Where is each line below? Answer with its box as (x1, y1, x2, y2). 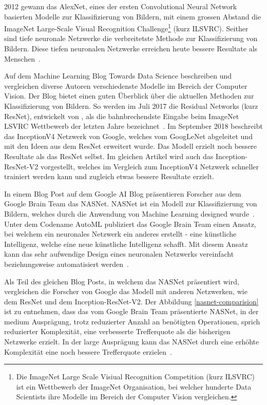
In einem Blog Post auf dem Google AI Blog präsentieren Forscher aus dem (4, 188, 241, 199)
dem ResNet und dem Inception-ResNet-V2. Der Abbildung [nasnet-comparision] (4, 296, 259, 306)
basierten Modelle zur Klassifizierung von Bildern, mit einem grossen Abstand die (4, 11, 261, 22)
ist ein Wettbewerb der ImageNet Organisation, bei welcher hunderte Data (16, 381, 252, 392)
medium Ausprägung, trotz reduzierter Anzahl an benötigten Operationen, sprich (4, 316, 260, 326)
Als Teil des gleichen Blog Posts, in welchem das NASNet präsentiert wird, (4, 276, 239, 286)
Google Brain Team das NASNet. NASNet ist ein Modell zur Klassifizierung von (4, 198, 257, 209)
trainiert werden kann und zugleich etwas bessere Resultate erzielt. (4, 171, 214, 182)
